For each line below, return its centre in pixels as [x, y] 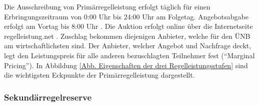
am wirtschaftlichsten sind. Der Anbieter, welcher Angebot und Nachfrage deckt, [128, 46]
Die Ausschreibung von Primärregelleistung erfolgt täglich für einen [107, 6]
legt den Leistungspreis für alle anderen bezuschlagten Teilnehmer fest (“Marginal [129, 55]
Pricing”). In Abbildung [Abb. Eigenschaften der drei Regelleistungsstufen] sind [126, 65]
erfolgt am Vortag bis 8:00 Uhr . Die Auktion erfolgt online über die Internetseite [128, 26]
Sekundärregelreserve [48, 97]
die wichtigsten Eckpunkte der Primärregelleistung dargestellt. [99, 75]
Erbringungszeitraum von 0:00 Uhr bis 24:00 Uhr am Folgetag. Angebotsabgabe [126, 16]
